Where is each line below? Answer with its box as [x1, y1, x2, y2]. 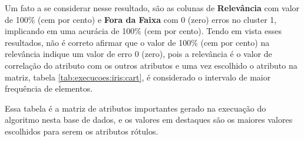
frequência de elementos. [5, 82, 93, 95]
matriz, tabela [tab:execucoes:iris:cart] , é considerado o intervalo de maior [5, 70, 271, 83]
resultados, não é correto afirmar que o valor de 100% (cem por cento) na [5, 36, 270, 48]
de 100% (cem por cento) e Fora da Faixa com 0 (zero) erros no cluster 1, [5, 13, 277, 25]
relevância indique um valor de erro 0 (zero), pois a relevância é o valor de [5, 48, 272, 60]
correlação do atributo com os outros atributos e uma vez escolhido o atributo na [5, 59, 298, 71]
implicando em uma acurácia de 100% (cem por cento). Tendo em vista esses [5, 25, 282, 37]
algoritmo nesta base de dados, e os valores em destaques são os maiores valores [5, 113, 293, 126]
